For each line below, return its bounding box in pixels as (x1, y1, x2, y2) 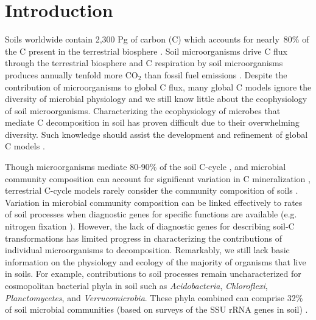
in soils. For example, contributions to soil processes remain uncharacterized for (5, 267, 301, 280)
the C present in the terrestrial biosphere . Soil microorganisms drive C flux (5, 44, 287, 57)
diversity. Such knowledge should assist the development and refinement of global (5, 128, 308, 140)
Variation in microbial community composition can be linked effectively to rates (5, 196, 303, 208)
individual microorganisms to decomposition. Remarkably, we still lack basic (5, 243, 290, 256)
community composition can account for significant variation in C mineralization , (5, 172, 311, 185)
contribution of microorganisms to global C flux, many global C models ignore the (5, 80, 312, 93)
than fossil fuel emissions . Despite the (144, 68, 287, 81)
